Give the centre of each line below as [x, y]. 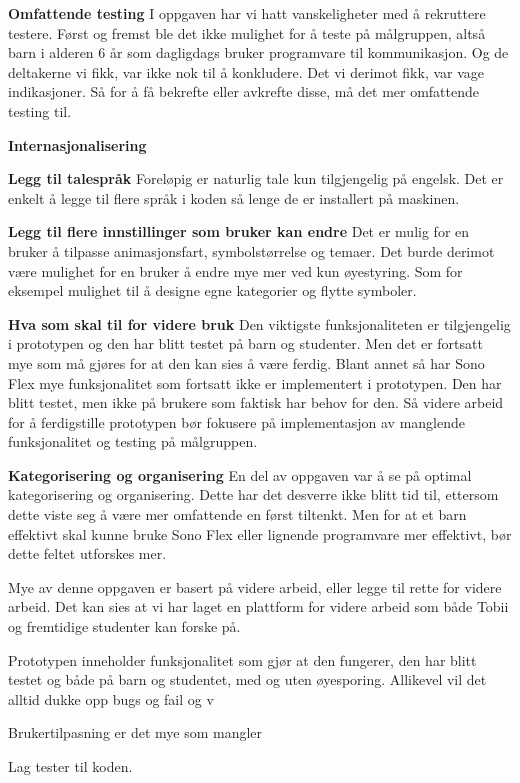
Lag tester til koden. [70, 766]
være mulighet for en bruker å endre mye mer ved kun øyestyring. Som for [235, 270]
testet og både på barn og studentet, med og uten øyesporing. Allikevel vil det [247, 679]
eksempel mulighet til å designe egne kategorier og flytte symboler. [212, 290]
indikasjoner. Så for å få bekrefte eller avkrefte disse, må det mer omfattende [244, 91]
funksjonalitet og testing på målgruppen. [133, 441]
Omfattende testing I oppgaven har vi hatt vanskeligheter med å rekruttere [247, 13]
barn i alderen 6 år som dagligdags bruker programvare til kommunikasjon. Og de [258, 52]
